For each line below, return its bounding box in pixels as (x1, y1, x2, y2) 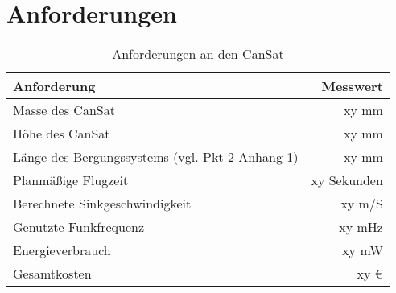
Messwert (321, 76, 383, 96)
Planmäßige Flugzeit (13, 171, 129, 190)
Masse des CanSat (13, 101, 115, 120)
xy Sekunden (311, 171, 383, 190)
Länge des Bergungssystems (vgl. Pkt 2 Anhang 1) (13, 147, 299, 167)
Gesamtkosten (13, 264, 92, 283)
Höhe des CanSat (13, 124, 110, 143)
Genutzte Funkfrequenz (13, 217, 145, 237)
